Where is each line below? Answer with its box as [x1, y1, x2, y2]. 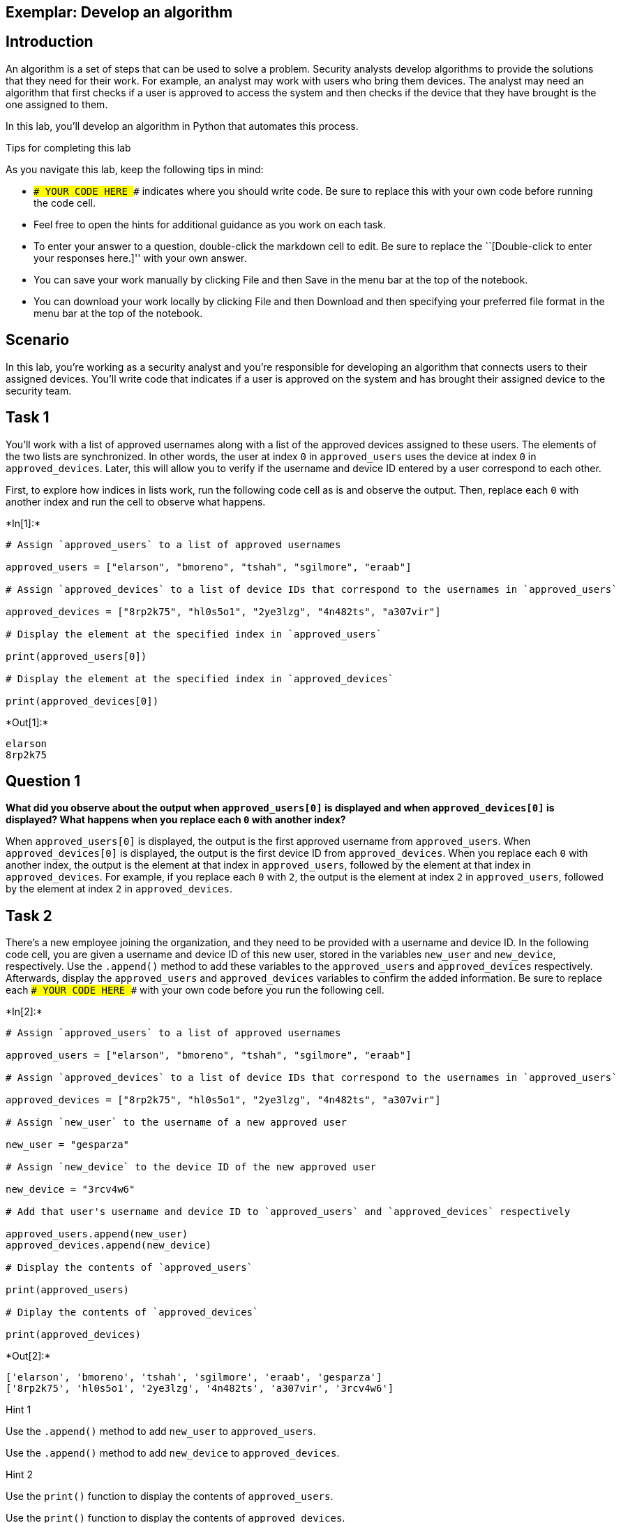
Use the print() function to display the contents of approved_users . [6, 1490, 334, 1503]
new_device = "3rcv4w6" [6, 1184, 135, 1195]
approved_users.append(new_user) [6, 1228, 188, 1240]
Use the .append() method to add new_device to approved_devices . [6, 1447, 340, 1459]
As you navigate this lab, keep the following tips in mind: [6, 163, 264, 175]
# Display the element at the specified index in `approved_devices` [6, 672, 394, 684]
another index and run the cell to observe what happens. [6, 495, 266, 508]
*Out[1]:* [6, 716, 49, 728]
